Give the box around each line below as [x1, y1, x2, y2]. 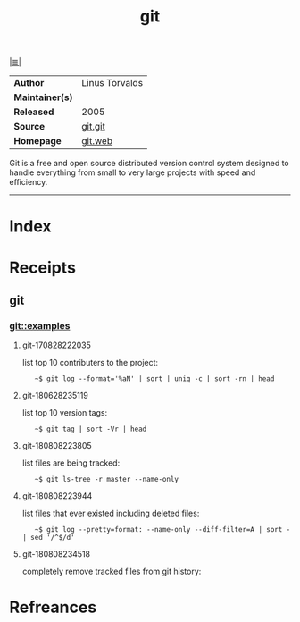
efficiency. [9, 177, 48, 188]
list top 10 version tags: [21, 408, 108, 418]
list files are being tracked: [21, 458, 121, 468]
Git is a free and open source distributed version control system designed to [9, 158, 289, 169]
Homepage [13, 135, 62, 147]
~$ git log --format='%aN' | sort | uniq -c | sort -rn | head [34, 374, 275, 383]
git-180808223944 [21, 491, 93, 501]
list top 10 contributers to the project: [21, 357, 159, 368]
